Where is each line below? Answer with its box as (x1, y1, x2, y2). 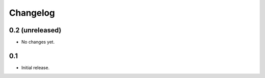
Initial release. (21, 64, 50, 71)
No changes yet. (21, 39, 55, 45)
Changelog (9, 7, 55, 18)
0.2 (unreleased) (9, 26, 61, 34)
